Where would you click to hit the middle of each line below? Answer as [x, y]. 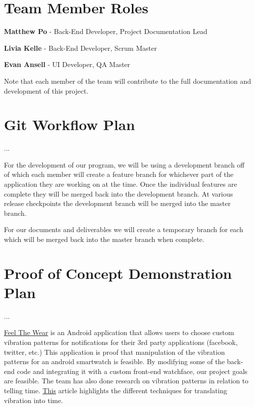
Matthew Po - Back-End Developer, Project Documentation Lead [106, 31]
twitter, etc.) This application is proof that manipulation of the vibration [114, 352]
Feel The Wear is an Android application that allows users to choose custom [119, 332]
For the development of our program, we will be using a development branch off [124, 164]
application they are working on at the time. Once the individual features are [121, 184]
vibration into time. [33, 400]
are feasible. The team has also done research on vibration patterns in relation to [126, 381]
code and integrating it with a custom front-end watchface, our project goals [132, 371]
